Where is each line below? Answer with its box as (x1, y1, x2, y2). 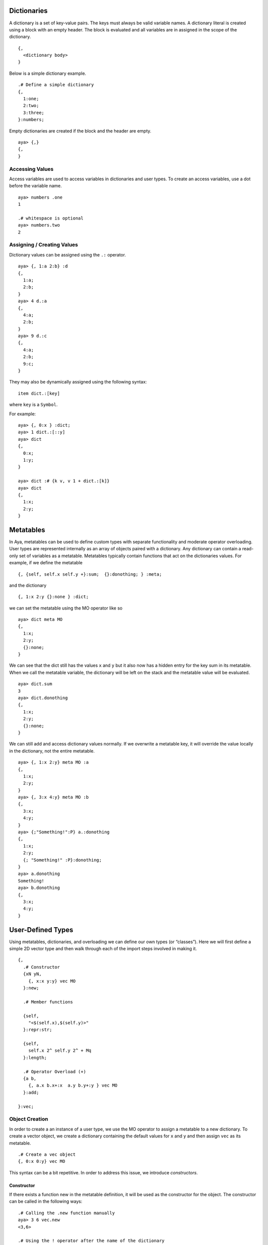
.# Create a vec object (18, 1151, 76, 1157)
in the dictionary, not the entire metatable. (9, 747, 95, 754)
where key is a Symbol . (9, 401, 58, 408)
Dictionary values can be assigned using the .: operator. (9, 251, 126, 257)
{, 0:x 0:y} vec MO (18, 1158, 66, 1164)
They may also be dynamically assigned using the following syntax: (9, 379, 147, 385)
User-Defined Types (9, 925, 73, 934)
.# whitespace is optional (18, 215, 84, 221)
